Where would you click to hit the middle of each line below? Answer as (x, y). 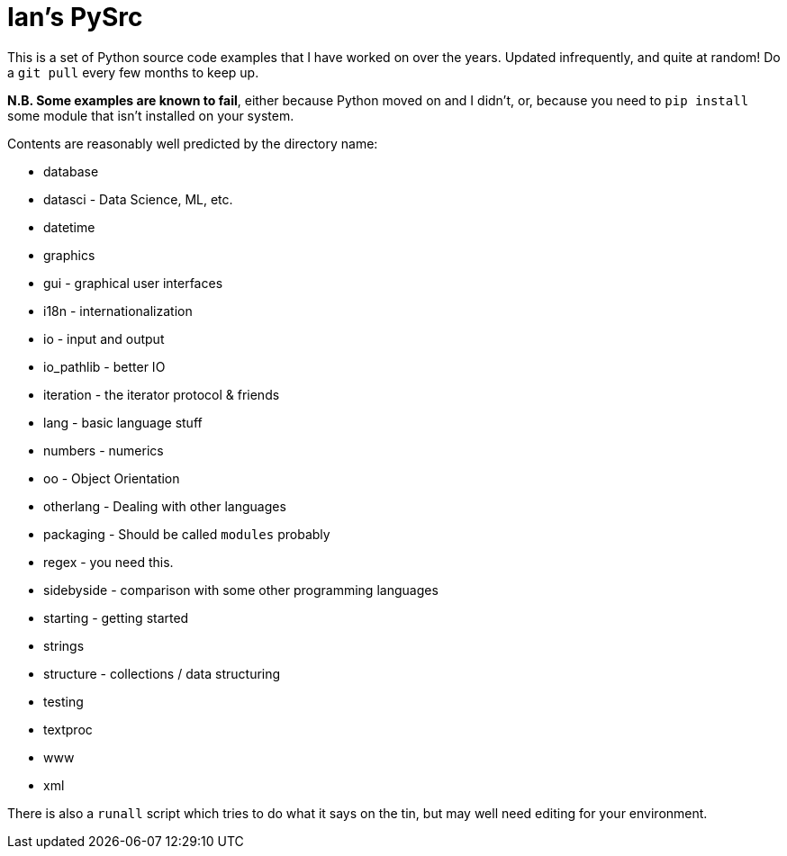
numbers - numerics (104, 450)
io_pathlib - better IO (104, 366)
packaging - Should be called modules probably (187, 534)
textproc (68, 729)
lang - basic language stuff (123, 422)
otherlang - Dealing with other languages (165, 506)
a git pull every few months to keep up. (133, 72)
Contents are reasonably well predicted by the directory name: (193, 143)
